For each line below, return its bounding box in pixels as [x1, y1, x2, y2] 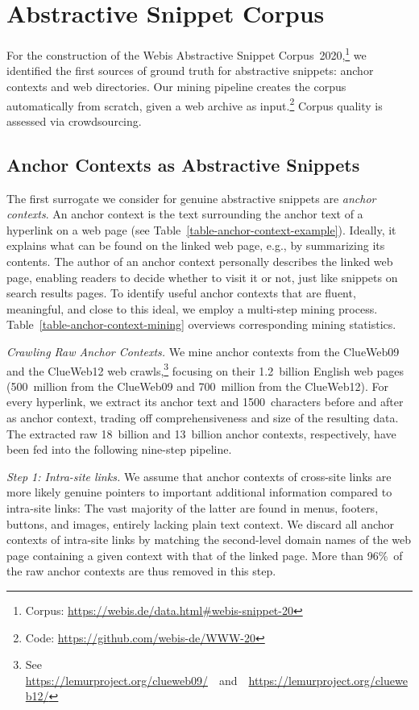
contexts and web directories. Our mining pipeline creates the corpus [6, 77, 346, 94]
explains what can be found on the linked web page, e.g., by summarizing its [6, 237, 385, 254]
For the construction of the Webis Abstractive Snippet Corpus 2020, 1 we [6, 44, 367, 63]
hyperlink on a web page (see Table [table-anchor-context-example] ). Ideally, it [6, 221, 396, 238]
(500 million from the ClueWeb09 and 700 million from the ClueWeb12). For [6, 377, 389, 394]
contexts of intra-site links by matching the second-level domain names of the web [6, 531, 412, 548]
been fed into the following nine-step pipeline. [6, 441, 232, 458]
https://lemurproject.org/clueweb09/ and [25, 671, 238, 688]
